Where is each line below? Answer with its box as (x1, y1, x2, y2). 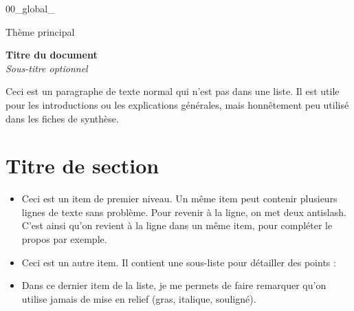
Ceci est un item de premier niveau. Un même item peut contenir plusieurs (21, 191, 338, 206)
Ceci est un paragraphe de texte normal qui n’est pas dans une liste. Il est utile (5, 84, 340, 98)
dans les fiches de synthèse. (5, 111, 119, 125)
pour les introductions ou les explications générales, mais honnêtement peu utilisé (5, 97, 349, 111)
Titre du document (5, 47, 98, 62)
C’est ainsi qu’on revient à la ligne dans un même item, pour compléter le (21, 218, 333, 233)
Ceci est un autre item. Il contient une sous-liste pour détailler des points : (21, 255, 336, 269)
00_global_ (5, 1, 55, 15)
